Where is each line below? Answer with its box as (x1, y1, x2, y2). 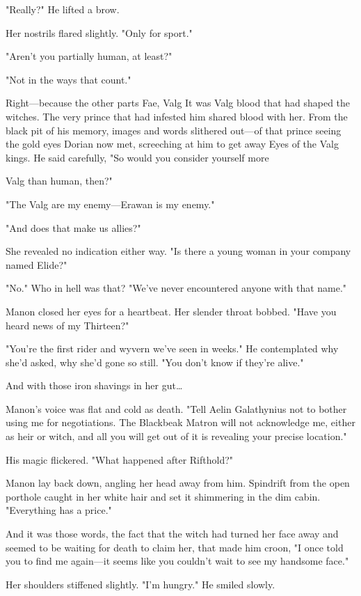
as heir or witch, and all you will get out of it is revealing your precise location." (6, 429, 347, 444)
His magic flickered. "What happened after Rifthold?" (6, 452, 234, 466)
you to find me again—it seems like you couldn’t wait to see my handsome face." (6, 554, 349, 568)
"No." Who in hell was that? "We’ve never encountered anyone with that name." (6, 281, 347, 295)
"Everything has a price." (6, 503, 112, 517)
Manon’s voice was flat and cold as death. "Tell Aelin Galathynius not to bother (6, 401, 347, 416)
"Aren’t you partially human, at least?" (6, 49, 173, 63)
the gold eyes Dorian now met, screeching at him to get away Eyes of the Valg (6, 136, 339, 151)
